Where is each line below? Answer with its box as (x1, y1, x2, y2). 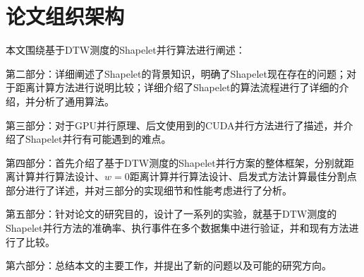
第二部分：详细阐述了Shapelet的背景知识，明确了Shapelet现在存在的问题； (6, 66, 347, 81)
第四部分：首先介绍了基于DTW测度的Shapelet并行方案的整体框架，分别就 (6, 155, 344, 170)
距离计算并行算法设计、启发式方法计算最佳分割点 (129, 169, 357, 184)
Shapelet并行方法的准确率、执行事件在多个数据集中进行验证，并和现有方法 (6, 220, 349, 235)
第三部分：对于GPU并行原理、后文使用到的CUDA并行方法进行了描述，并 (6, 117, 344, 132)
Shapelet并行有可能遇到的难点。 (25, 131, 171, 146)
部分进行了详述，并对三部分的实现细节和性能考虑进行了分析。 (6, 182, 292, 197)
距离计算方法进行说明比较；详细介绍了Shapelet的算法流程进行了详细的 (15, 80, 339, 95)
